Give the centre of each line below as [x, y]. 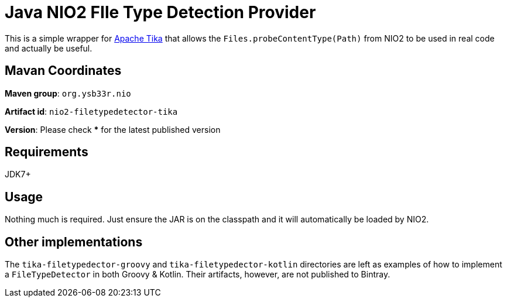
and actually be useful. [49, 48]
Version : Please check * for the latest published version [113, 129]
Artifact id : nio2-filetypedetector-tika [91, 111]
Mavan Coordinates [63, 71]
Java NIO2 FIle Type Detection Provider [160, 12]
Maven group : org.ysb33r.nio [68, 93]
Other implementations [74, 242]
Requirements [47, 152]
